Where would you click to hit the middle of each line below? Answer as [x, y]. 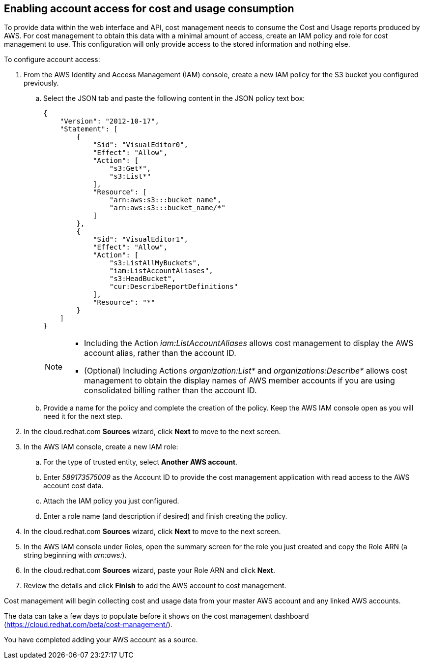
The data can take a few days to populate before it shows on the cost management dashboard [156, 616]
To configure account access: [52, 60]
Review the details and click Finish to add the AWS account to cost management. [155, 586]
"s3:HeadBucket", [142, 279]
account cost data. [73, 486]
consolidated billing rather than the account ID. [170, 391]
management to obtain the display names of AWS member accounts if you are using [240, 381]
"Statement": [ [89, 129]
